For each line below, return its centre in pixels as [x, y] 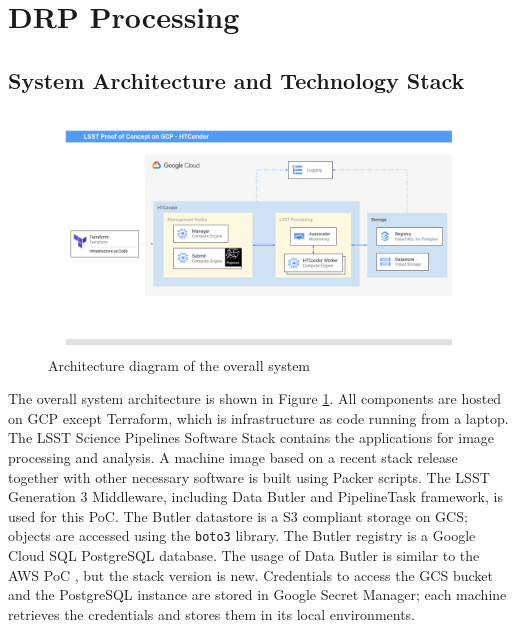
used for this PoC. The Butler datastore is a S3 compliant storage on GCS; [238, 515]
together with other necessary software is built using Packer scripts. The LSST [249, 476]
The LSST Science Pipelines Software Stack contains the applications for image [251, 437]
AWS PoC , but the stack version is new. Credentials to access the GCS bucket [250, 574]
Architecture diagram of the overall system [179, 364]
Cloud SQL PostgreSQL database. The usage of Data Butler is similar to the [244, 555]
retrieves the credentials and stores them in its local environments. [212, 613]
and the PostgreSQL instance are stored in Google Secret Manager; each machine [257, 594]
